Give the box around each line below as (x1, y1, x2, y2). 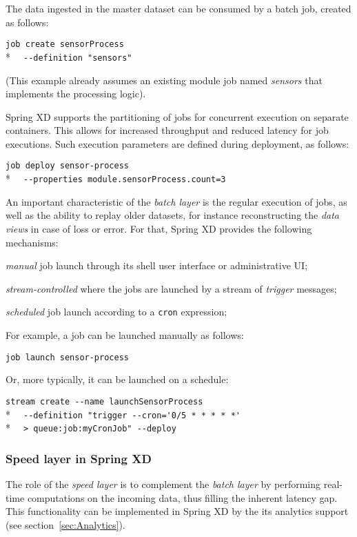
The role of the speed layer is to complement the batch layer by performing (6, 477, 321, 491)
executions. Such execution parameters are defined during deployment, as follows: (6, 136, 349, 150)
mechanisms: (6, 235, 59, 249)
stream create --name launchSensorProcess (6, 396, 203, 407)
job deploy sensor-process (6, 161, 129, 171)
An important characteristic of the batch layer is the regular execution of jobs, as (6, 194, 347, 208)
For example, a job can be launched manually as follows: (6, 328, 244, 342)
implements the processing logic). (6, 86, 146, 101)
